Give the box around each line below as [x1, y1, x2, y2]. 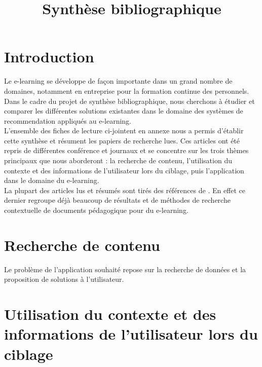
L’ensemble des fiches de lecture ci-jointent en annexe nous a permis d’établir [4, 125, 244, 136]
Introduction [4, 46, 94, 67]
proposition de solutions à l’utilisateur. [4, 274, 124, 284]
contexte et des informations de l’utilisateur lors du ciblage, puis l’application [4, 165, 244, 175]
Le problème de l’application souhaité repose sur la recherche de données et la [4, 264, 246, 274]
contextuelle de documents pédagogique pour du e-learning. [4, 205, 189, 215]
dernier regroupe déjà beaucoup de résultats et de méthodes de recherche [4, 195, 231, 205]
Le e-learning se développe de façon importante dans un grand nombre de [4, 76, 233, 86]
